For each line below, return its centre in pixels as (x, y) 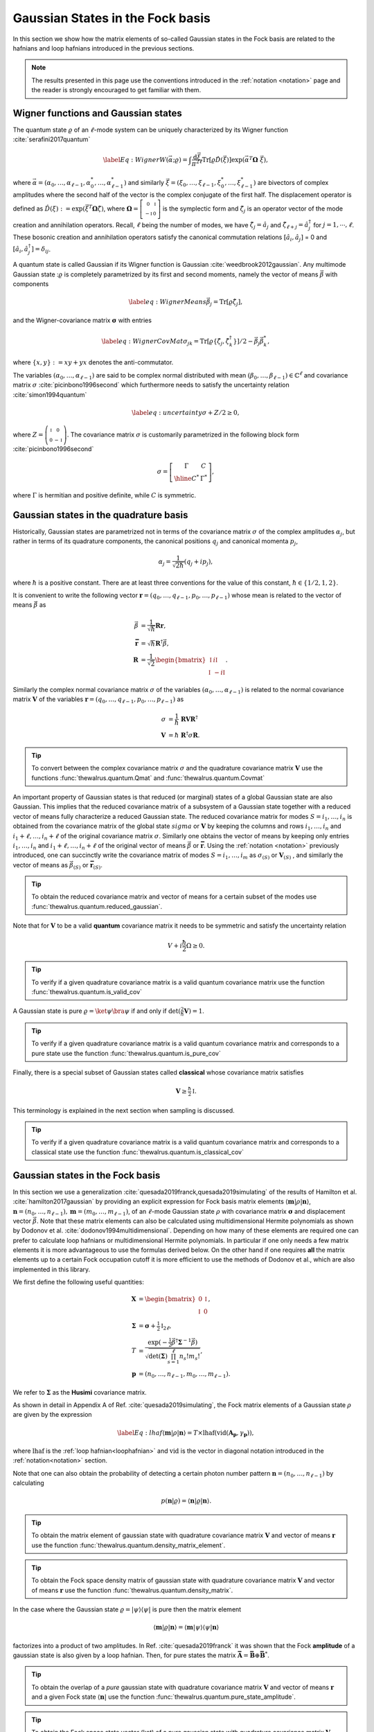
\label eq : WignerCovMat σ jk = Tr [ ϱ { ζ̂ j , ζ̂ (166, 342)
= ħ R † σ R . (184, 735)
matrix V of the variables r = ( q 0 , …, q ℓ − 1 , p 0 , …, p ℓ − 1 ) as (98, 700)
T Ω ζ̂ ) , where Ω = (114, 208)
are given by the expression (53, 1415)
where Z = (28, 435)
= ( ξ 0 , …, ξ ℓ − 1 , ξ (196, 184)
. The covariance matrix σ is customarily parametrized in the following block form (183, 435)
